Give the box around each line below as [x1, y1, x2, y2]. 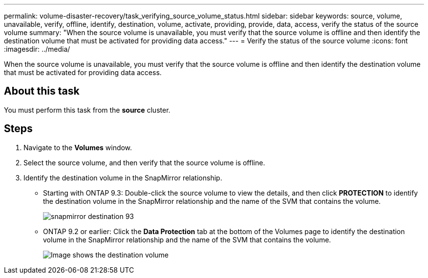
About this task [4, 85, 80, 98]
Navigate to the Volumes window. [23, 143, 132, 152]
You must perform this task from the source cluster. [4, 105, 171, 114]
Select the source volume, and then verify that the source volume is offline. [23, 158, 265, 167]
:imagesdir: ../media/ [4, 45, 70, 53]
